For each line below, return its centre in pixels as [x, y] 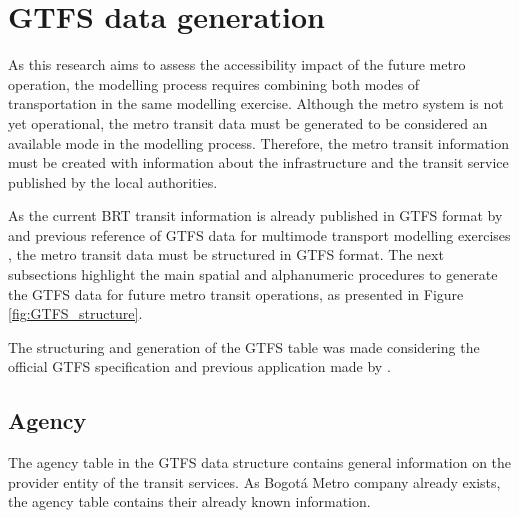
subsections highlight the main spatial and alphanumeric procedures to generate [253, 274]
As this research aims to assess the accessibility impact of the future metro [237, 64]
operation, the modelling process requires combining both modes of [214, 83]
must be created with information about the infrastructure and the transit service [258, 162]
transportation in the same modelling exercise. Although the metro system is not [256, 103]
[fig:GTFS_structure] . [75, 313]
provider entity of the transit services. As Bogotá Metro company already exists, [254, 481]
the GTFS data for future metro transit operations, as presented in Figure [236, 293]
